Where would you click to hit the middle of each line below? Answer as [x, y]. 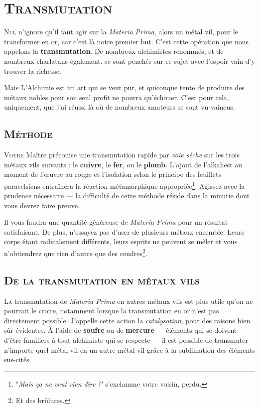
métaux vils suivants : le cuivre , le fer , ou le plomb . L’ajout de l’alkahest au [123, 164]
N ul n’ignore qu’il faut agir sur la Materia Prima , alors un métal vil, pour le [121, 32]
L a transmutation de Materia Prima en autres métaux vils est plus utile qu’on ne [129, 301]
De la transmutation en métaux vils [102, 280]
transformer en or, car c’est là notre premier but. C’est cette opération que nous [127, 41]
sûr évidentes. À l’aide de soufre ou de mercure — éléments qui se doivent [121, 330]
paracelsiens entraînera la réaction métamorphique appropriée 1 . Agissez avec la [125, 185]
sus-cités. [18, 359]
